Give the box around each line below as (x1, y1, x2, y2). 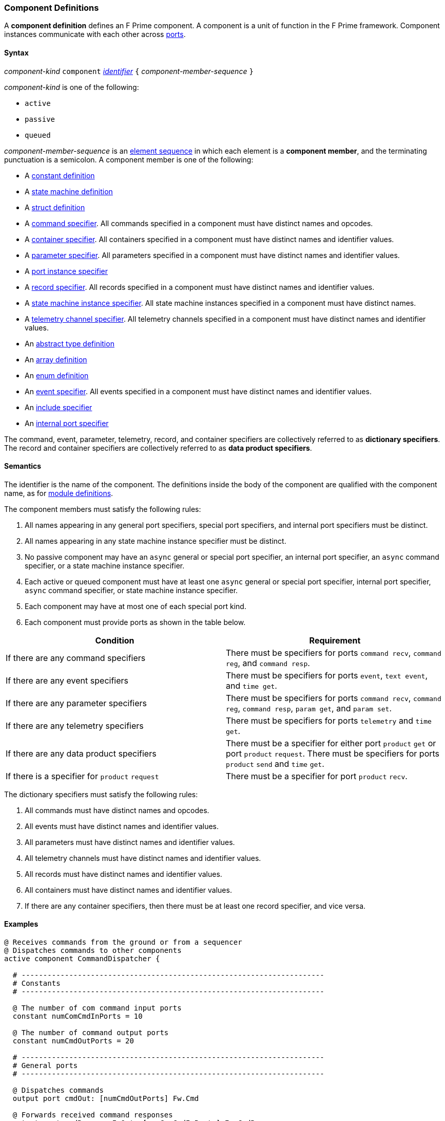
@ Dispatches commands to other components (4, 946, 182, 955)
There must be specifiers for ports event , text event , (226, 670, 428, 681)
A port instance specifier (25, 266, 108, 275)
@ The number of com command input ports (12, 1004, 182, 1013)
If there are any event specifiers (6, 675, 128, 686)
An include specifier (25, 402, 92, 412)
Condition (95, 635, 134, 646)
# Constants (12, 979, 61, 988)
